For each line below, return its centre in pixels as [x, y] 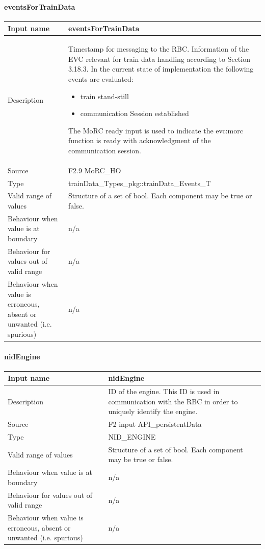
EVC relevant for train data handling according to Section [159, 59]
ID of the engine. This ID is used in [164, 391]
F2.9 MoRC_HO [95, 170]
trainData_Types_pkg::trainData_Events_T [139, 183]
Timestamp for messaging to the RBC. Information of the [158, 49]
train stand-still [104, 96]
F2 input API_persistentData [155, 424]
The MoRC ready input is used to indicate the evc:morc [155, 130]
